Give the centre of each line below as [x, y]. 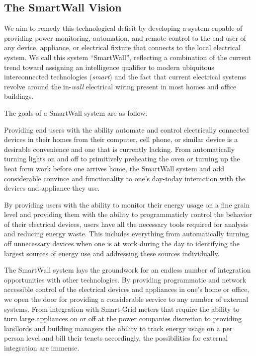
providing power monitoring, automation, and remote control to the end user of [125, 37]
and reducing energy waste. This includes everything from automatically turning [127, 234]
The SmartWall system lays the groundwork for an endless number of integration [128, 270]
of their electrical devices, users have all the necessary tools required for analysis [126, 224]
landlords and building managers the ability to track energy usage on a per [118, 328]
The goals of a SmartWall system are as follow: [76, 112]
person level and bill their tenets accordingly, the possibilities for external [116, 338]
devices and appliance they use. [52, 188]
